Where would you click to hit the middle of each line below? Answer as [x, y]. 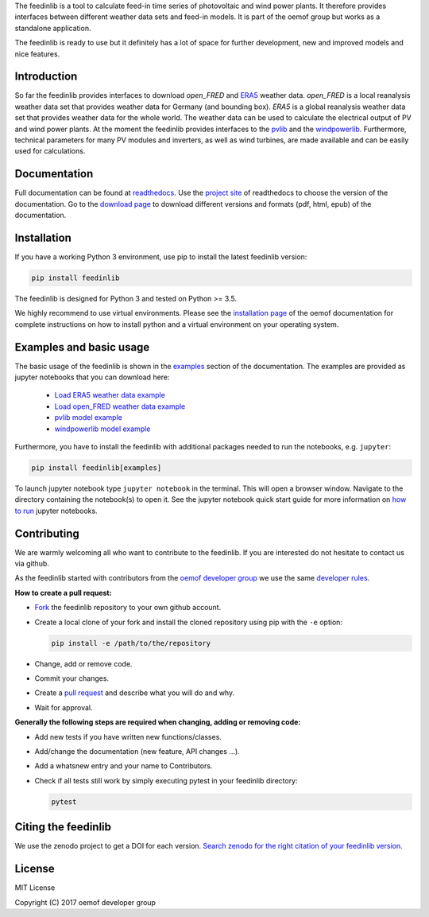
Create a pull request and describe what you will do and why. [134, 693]
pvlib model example [88, 418]
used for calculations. [50, 151]
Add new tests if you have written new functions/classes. [128, 736]
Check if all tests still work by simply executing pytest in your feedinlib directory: [166, 780]
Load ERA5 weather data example [110, 395]
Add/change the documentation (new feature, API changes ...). [137, 751]
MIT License [35, 888]
